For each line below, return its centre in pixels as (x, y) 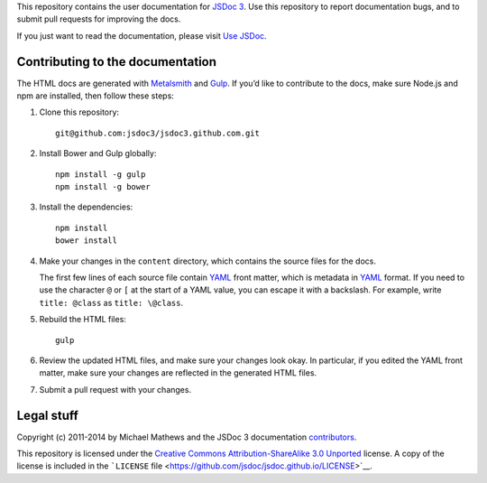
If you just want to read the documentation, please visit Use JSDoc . (142, 35)
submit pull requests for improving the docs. (99, 19)
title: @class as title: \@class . (111, 302)
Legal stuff (47, 415)
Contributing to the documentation (116, 62)
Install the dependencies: (86, 207)
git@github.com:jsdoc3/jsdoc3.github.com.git (158, 133)
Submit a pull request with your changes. (115, 389)
